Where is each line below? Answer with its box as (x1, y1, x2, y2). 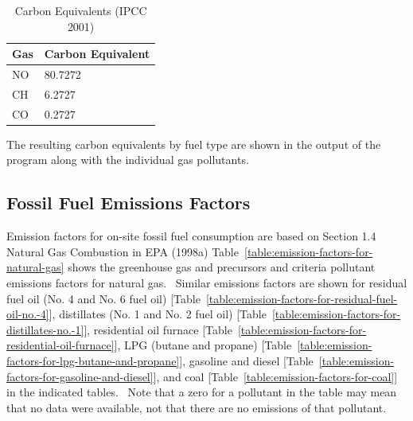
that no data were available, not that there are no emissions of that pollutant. (6, 399, 387, 415)
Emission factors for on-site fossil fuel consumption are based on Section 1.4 (6, 228, 376, 244)
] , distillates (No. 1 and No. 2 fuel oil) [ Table (49, 306, 267, 322)
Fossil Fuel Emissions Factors (6, 190, 251, 215)
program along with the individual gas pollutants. (6, 151, 249, 168)
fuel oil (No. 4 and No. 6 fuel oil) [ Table (6, 290, 201, 306)
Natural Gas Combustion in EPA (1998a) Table (6, 243, 239, 259)
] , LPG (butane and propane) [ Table (114, 337, 292, 353)
